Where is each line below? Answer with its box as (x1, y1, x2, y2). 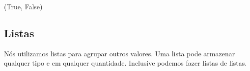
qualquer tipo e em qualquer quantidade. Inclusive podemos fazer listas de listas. (4, 58, 247, 68)
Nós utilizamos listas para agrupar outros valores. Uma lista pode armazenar (4, 48, 235, 58)
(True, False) (4, 1, 43, 11)
